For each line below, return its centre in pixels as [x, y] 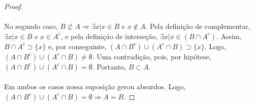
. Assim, [229, 36]
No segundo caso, [31, 26]
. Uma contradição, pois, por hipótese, [152, 56]
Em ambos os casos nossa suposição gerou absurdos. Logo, [95, 86]
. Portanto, [109, 66]
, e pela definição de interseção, [109, 36]
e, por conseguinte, [77, 46]
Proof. [13, 6]
